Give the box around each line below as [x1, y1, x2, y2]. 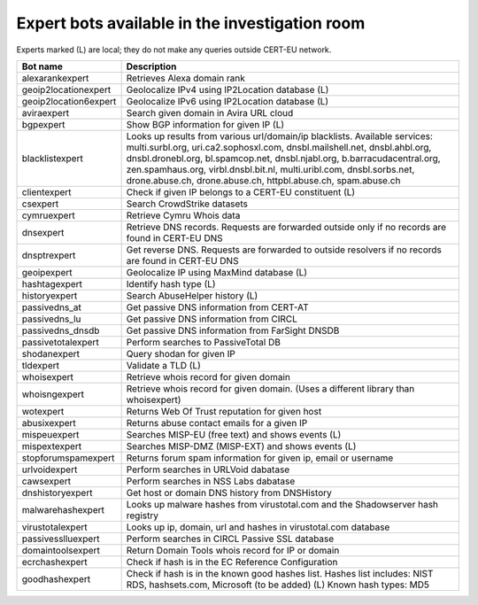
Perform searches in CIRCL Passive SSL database [126, 532, 335, 545]
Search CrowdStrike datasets [126, 198, 248, 210]
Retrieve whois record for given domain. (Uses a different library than [126, 382, 415, 394]
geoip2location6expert [21, 95, 117, 107]
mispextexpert [21, 439, 82, 452]
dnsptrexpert [21, 249, 76, 261]
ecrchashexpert [21, 555, 88, 568]
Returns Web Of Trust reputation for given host [126, 405, 322, 417]
